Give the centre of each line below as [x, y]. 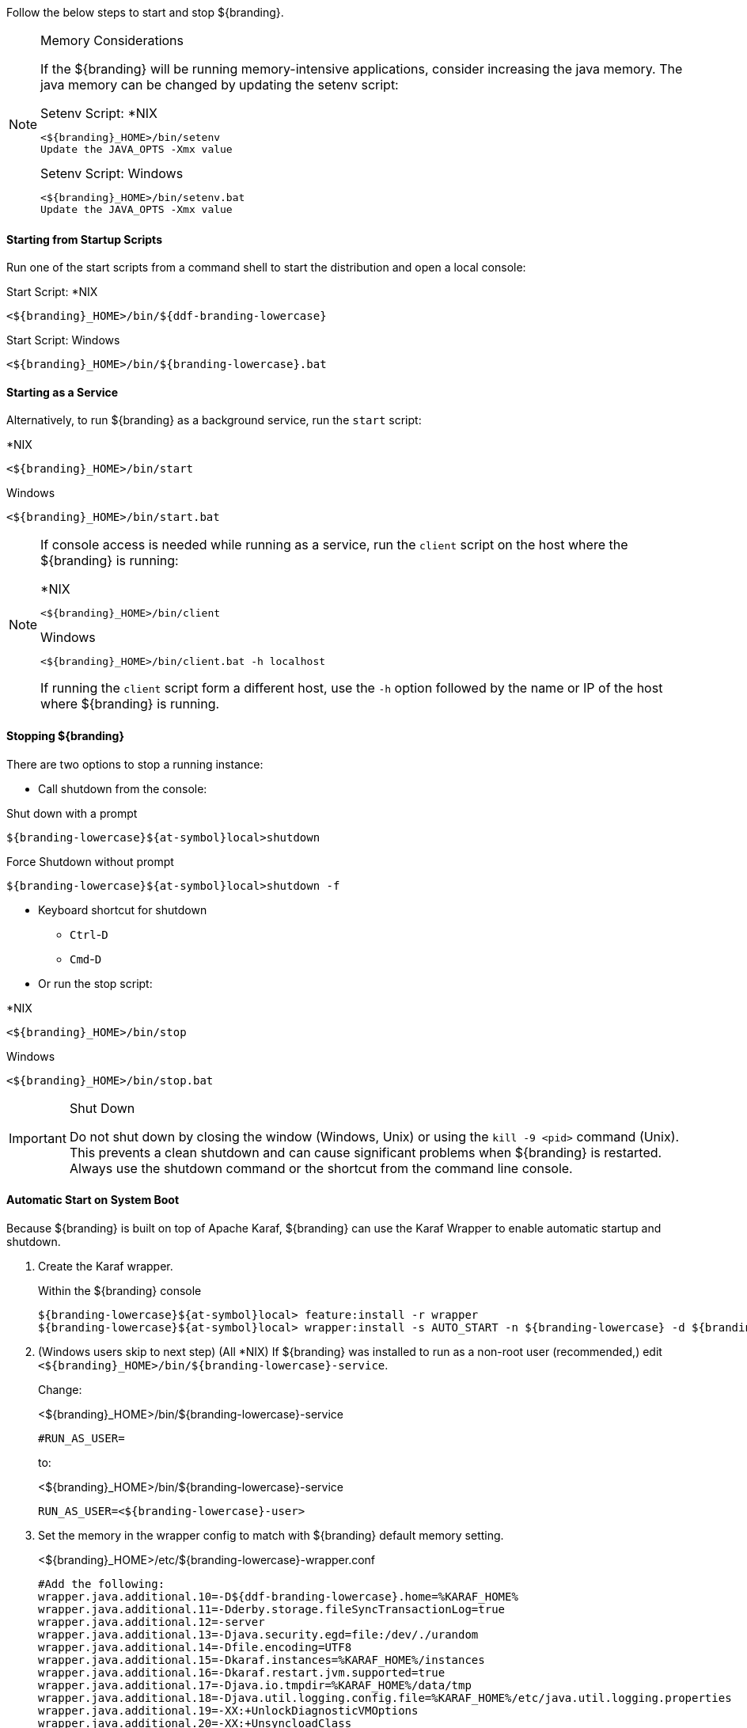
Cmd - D [86, 959]
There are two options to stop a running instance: [135, 764]
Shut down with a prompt [72, 813]
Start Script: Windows [63, 340]
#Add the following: [102, 1584]
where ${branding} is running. [130, 704]
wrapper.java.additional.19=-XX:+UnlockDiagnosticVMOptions [228, 1710]
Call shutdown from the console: [123, 788]
